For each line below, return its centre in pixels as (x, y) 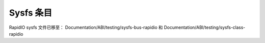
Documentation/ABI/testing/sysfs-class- (204, 27)
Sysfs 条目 (31, 13)
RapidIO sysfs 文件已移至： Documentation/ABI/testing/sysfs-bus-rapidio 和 (86, 27)
